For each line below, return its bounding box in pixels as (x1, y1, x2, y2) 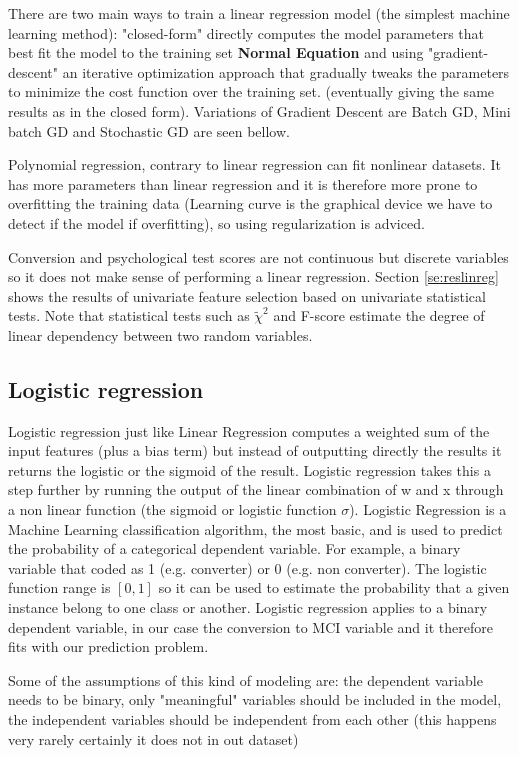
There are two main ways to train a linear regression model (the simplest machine (8, 3, 510, 23)
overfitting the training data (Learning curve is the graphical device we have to (8, 193, 493, 214)
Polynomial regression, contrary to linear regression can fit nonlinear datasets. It (8, 154, 501, 175)
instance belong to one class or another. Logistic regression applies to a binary (8, 597, 488, 618)
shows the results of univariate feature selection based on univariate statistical (8, 285, 486, 306)
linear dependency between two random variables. (8, 324, 313, 345)
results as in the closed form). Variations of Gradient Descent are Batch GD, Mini (8, 100, 511, 121)
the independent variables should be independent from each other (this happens (8, 709, 497, 730)
